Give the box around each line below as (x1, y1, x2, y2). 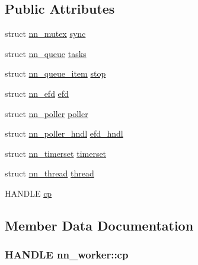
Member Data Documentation (5, 216, 194, 234)
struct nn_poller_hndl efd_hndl (5, 127, 123, 140)
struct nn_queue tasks (5, 47, 87, 59)
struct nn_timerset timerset (5, 147, 107, 159)
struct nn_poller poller (5, 107, 88, 119)
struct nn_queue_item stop (5, 67, 106, 80)
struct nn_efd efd (5, 87, 69, 99)
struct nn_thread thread (5, 167, 94, 179)
